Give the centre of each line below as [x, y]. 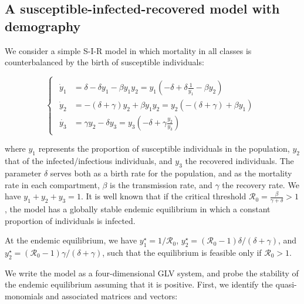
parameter [23, 173]
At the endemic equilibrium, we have [71, 240]
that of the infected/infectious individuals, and [89, 161]
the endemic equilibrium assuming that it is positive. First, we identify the [139, 284]
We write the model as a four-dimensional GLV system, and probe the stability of [152, 273]
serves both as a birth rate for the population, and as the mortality [171, 173]
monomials [24, 295]
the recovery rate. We [261, 184]
